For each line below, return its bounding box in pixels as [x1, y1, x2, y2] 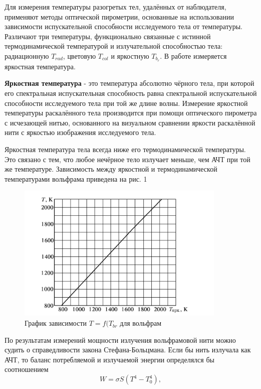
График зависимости [25, 318, 87, 328]
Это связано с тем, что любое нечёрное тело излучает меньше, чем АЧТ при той [5, 154, 250, 164]
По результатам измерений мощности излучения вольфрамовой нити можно [5, 334, 236, 345]
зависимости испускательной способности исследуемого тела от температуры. [5, 21, 242, 32]
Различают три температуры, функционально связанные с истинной [5, 31, 211, 41]
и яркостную [111, 50, 149, 61]
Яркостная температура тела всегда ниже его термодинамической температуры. [5, 144, 246, 154]
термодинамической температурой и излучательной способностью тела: [5, 41, 223, 51]
